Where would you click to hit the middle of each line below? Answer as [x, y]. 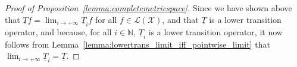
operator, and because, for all [58, 31]
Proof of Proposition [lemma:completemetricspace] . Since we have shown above [148, 8]
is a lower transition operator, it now [215, 31]
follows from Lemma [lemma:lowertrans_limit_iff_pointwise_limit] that [137, 44]
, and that [180, 19]
